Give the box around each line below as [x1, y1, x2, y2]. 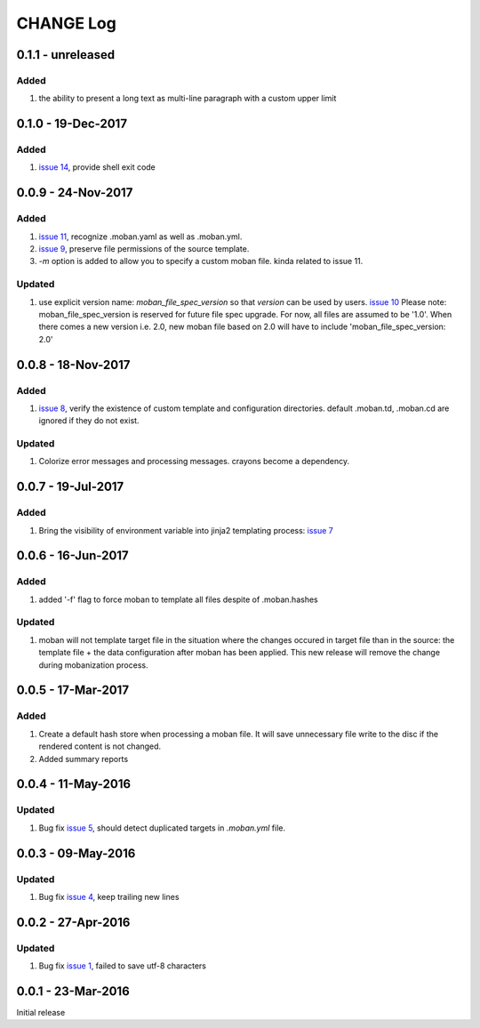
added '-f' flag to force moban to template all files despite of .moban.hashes [38, 594, 319, 605]
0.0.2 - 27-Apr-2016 [16, 914, 131, 929]
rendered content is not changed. [38, 741, 162, 751]
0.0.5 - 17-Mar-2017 [16, 683, 129, 698]
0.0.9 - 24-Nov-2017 [16, 185, 133, 200]
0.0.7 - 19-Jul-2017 [16, 479, 124, 494]
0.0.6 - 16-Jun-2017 [16, 548, 129, 564]
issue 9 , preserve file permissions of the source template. [38, 244, 250, 254]
